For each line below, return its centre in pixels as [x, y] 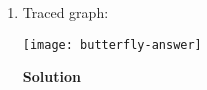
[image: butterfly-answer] [112, 44]
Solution [51, 76]
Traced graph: [65, 12]
